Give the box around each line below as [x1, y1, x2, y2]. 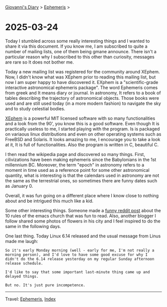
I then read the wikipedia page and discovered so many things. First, [5, 151, 145, 157]
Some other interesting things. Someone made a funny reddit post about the [5, 207, 162, 213]
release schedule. [5, 261, 43, 266]
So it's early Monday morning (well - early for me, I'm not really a [5, 248, 155, 253]
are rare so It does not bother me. [5, 59, 74, 65]
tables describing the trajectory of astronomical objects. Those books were [5, 95, 159, 101]
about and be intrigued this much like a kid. [5, 198, 93, 204]
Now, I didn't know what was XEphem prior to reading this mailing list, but [5, 74, 156, 80]
